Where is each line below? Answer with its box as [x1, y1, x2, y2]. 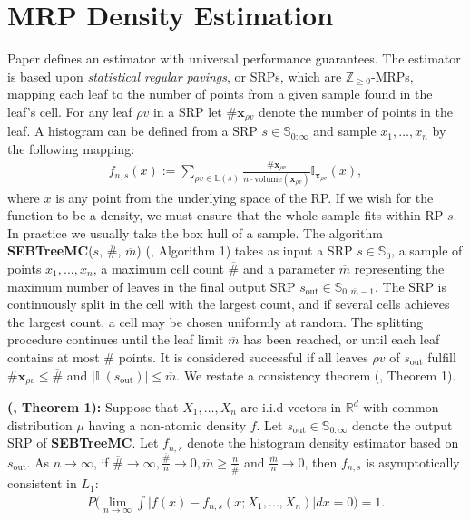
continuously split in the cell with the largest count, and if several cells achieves [7, 294, 450, 313]
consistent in [7, 474, 77, 493]
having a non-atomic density [88, 415, 247, 434]
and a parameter [242, 258, 336, 277]
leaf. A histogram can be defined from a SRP [7, 121, 258, 140]
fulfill [427, 347, 456, 366]
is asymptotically [366, 452, 460, 471]
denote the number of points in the [258, 101, 453, 120]
